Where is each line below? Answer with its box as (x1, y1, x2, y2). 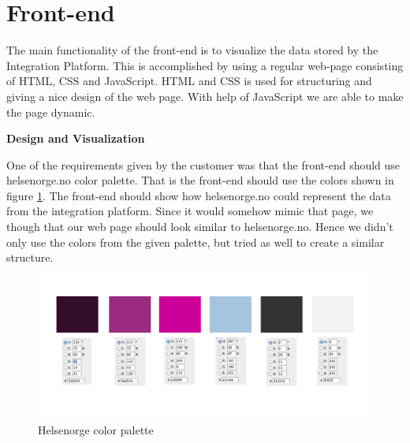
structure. (6, 249, 54, 266)
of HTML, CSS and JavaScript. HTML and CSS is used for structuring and (6, 73, 372, 89)
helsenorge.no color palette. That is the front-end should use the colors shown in (6, 172, 394, 188)
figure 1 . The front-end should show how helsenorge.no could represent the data (6, 187, 391, 203)
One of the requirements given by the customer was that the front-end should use (6, 156, 401, 173)
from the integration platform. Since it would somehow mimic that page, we (6, 203, 374, 219)
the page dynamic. (6, 103, 95, 120)
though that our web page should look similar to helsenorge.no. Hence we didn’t (6, 218, 393, 235)
